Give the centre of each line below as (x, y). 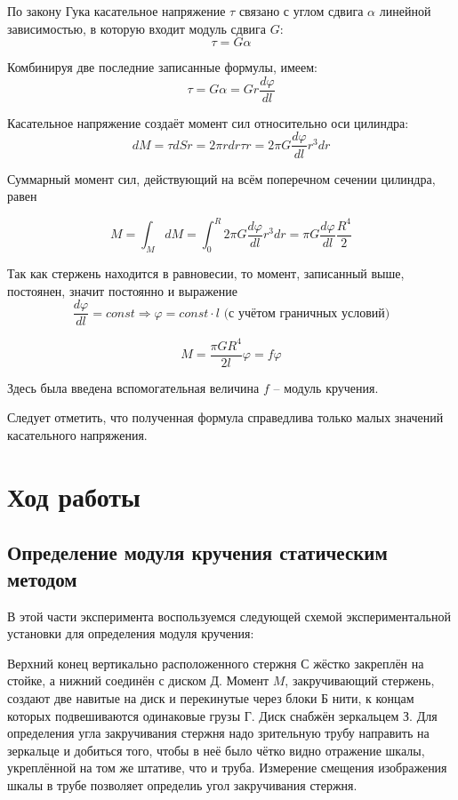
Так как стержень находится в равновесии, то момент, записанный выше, (206, 272)
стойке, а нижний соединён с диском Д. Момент (138, 680)
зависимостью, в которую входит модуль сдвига (137, 28)
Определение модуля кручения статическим (197, 552)
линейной (405, 11)
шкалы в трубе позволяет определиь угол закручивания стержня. (182, 784)
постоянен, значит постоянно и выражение (122, 290)
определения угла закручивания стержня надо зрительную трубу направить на (218, 733)
